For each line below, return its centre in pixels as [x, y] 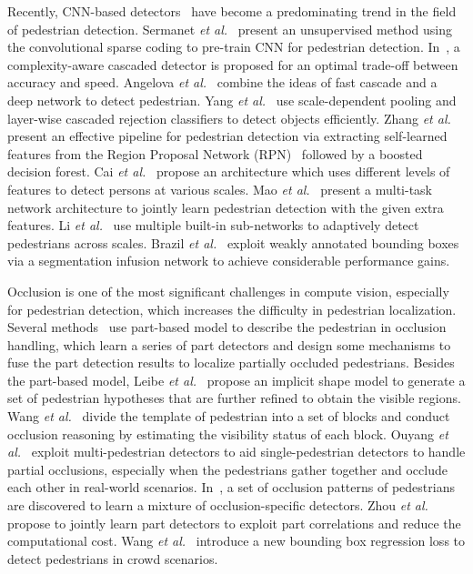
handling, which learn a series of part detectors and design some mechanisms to [229, 344]
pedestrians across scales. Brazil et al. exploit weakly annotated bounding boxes [233, 242]
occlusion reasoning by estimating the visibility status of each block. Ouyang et [228, 433]
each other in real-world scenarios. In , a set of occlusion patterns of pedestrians [231, 487]
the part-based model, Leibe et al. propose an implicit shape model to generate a [236, 380]
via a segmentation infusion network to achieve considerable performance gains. [229, 261]
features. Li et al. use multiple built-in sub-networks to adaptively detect [213, 225]
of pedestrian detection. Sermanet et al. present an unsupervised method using [230, 29]
